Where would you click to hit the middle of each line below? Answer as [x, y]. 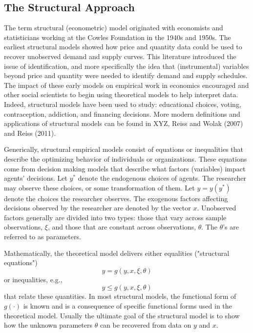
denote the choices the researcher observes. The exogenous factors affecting [116, 198]
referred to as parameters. [42, 237]
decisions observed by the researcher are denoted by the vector [97, 208]
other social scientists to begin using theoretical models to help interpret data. [121, 94]
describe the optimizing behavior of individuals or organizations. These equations [126, 158]
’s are [231, 227]
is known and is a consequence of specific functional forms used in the [127, 306]
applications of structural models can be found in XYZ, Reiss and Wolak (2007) [124, 123]
